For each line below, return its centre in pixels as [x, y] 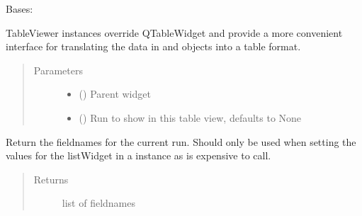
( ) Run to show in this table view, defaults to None [190, 117]
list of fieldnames [99, 203]
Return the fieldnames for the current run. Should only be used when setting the [181, 141]
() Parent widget [115, 94]
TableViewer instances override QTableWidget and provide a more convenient [174, 32]
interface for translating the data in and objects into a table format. [153, 46]
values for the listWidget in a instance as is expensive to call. [138, 155]
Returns [51, 179]
